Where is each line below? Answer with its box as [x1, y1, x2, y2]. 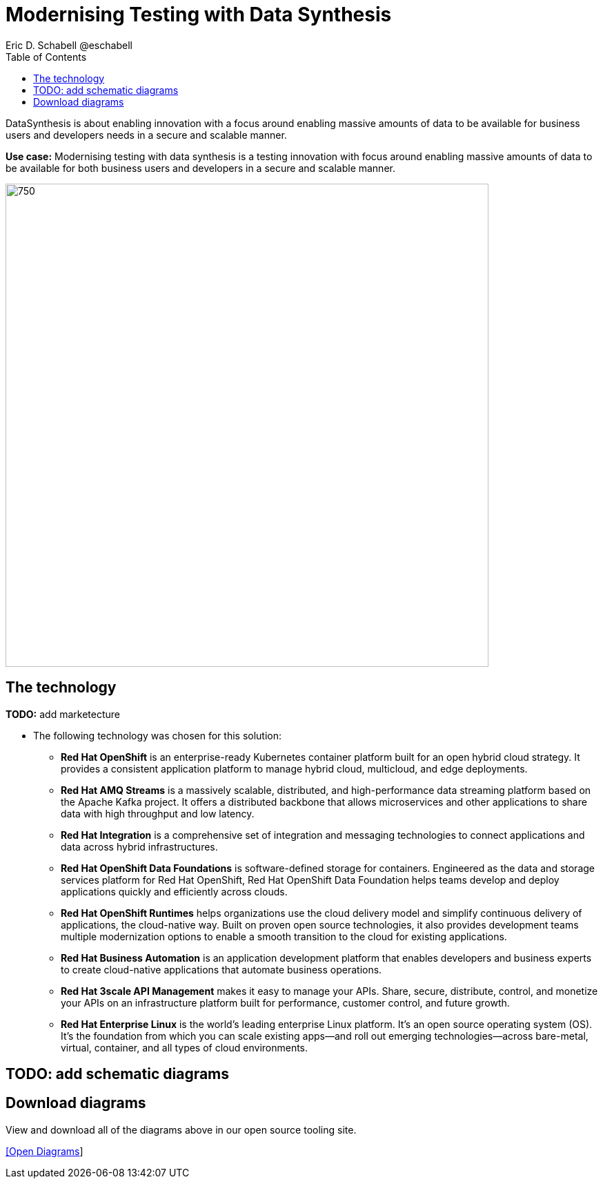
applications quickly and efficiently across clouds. [61, 885, 288, 897]
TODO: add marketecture [6, 708, 120, 720]
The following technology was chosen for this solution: [33, 729, 282, 741]
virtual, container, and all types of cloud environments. [61, 1041, 308, 1054]
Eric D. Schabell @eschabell [6, 39, 132, 51]
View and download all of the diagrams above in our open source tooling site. [6, 1123, 357, 1136]
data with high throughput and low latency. [61, 807, 255, 819]
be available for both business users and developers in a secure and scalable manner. [6, 162, 395, 174]
